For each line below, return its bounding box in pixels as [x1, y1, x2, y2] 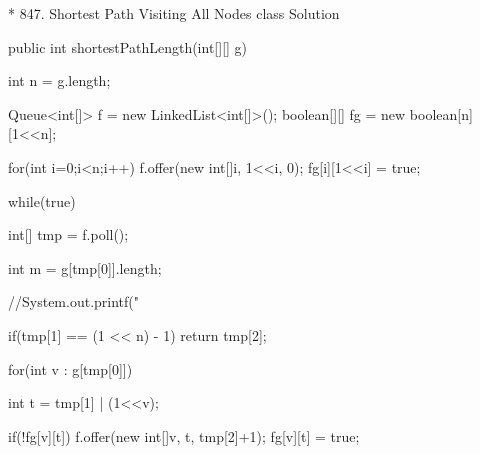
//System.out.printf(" [8, 291, 139, 312]
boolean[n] [409, 103, 473, 124]
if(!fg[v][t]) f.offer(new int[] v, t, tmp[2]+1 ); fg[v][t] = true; [8, 425, 360, 446]
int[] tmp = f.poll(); [8, 224, 129, 245]
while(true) [8, 190, 76, 211]
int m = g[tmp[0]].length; [8, 257, 162, 278]
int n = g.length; [8, 70, 111, 91]
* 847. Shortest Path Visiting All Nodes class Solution [8, 3, 340, 23]
